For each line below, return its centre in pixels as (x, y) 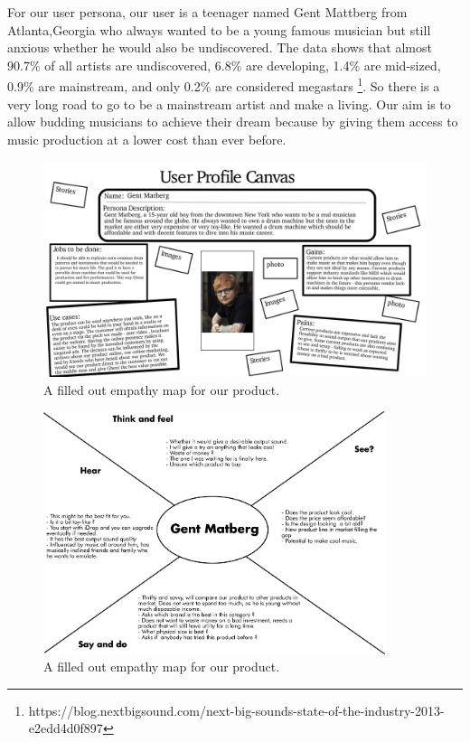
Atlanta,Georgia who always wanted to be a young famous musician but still (219, 29)
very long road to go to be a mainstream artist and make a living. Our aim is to (229, 103)
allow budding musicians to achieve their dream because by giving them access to (233, 122)
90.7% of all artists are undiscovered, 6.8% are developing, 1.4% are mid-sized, (224, 65)
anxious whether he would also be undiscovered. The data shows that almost (220, 47)
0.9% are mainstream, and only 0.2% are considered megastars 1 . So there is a (224, 85)
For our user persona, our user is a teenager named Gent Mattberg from (207, 12)
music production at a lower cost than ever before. (147, 139)
